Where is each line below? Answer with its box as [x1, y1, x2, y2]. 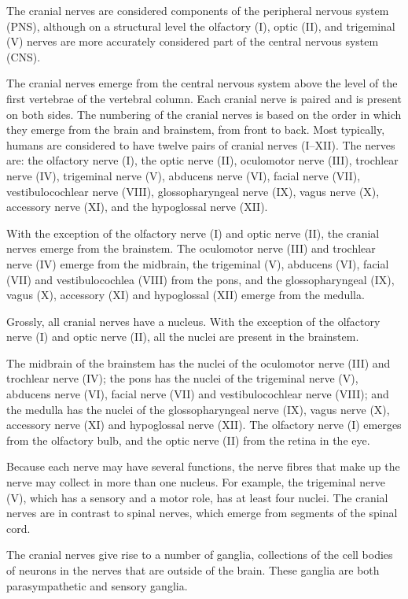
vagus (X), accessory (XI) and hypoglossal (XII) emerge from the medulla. [6, 287, 365, 303]
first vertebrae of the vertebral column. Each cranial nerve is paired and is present [6, 90, 402, 106]
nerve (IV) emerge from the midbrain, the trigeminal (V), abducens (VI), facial [6, 255, 389, 272]
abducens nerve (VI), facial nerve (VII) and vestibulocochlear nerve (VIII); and [6, 386, 389, 402]
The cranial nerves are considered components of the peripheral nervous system [6, 2, 389, 18]
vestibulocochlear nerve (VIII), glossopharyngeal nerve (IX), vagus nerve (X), [6, 183, 380, 199]
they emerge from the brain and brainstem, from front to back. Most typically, [6, 121, 385, 138]
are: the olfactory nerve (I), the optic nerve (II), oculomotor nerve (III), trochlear [6, 152, 399, 168]
